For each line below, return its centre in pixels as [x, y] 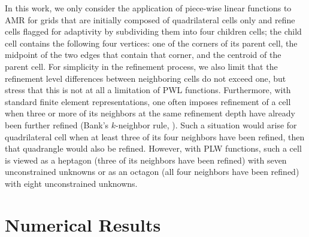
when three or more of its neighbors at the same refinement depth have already [150, 113]
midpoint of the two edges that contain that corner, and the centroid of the [143, 55]
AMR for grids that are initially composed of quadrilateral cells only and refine [150, 19]
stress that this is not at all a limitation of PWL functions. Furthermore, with [148, 90]
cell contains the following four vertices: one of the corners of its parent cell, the [151, 43]
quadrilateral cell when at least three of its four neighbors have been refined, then [155, 136]
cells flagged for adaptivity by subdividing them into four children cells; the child [153, 31]
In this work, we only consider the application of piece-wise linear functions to [148, 8]
